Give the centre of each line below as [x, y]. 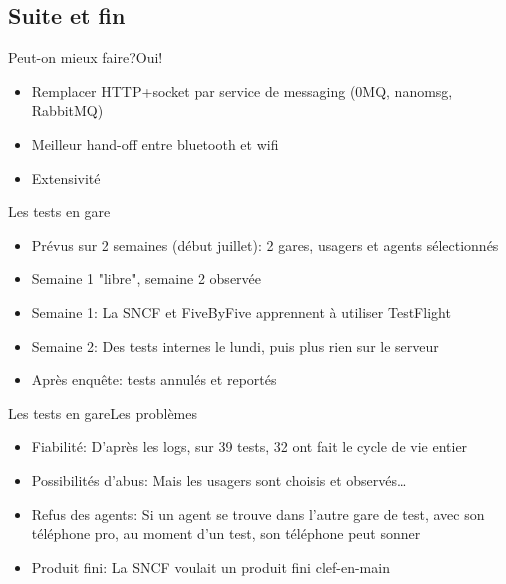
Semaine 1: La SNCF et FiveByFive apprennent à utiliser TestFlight [241, 311]
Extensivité [66, 177]
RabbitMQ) [67, 110]
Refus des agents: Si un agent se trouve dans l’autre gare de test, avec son [258, 513]
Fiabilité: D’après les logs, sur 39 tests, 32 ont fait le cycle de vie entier [249, 446]
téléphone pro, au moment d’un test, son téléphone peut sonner [226, 533]
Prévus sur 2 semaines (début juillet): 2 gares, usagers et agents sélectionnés [265, 244]
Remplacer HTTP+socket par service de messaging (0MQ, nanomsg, [242, 90]
